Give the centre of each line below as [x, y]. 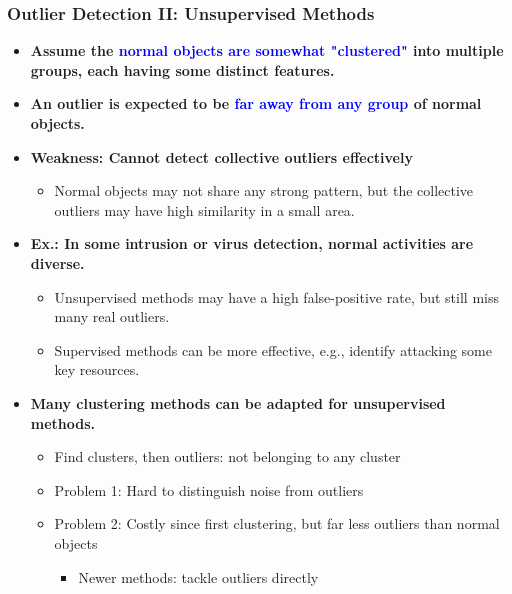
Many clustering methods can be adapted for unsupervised [238, 402]
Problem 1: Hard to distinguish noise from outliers [209, 489]
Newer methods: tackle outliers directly [198, 576]
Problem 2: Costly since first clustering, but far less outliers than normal [277, 523]
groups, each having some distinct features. [182, 69]
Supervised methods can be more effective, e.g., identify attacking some [273, 349]
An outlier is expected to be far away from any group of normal [256, 103]
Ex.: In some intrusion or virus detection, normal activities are [252, 243]
